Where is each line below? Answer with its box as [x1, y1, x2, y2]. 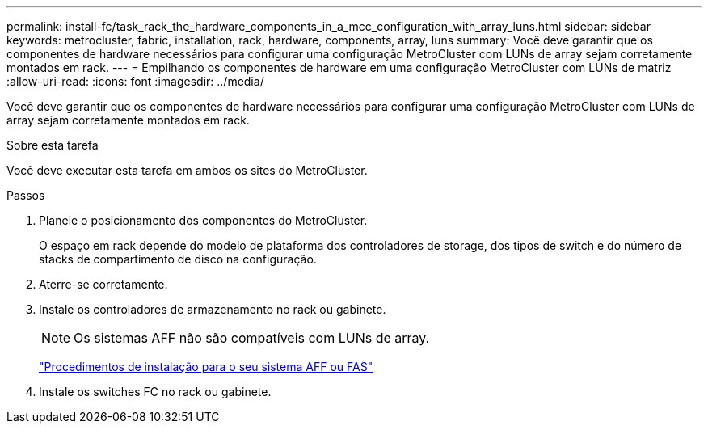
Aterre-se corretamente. [39, 277, 168, 291]
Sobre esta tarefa [6, 138, 99, 152]
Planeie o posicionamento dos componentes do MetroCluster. [39, 213, 368, 227]
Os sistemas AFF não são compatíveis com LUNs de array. [74, 330, 430, 346]
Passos [6, 188, 45, 202]
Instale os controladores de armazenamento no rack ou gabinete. [39, 302, 386, 316]
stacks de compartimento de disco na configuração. [39, 252, 317, 266]
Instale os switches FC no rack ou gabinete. [39, 385, 272, 398]
